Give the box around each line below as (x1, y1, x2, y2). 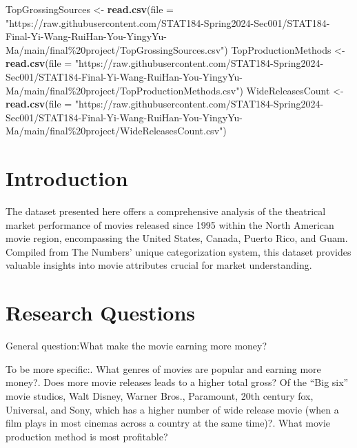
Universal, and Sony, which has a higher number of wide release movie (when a (6, 402, 339, 416)
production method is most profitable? (6, 429, 168, 443)
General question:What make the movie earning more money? (6, 338, 267, 353)
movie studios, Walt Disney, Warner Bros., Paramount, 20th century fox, (6, 388, 314, 403)
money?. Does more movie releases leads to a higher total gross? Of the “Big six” (6, 375, 349, 389)
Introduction (6, 164, 128, 192)
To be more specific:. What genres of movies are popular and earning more (6, 361, 321, 376)
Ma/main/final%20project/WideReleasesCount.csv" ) (6, 123, 227, 138)
